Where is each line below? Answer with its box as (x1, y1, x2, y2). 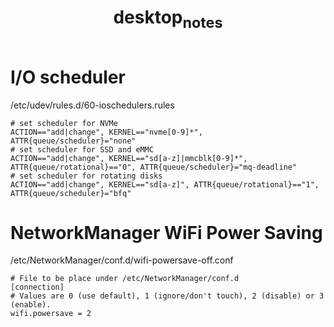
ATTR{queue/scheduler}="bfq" (10, 188, 132, 198)
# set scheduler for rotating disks (10, 171, 163, 181)
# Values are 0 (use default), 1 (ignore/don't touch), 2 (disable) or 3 (10, 291, 325, 301)
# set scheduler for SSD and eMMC (10, 144, 155, 155)
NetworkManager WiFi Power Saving (10, 221, 323, 244)
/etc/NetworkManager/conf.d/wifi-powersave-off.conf (10, 254, 234, 266)
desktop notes (113, 6, 223, 32)
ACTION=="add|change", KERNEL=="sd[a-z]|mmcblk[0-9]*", (10, 153, 248, 163)
